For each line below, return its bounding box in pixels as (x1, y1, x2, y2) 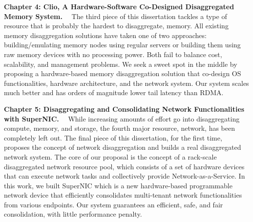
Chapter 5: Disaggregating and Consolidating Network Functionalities (4, 103, 245, 114)
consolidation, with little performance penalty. (4, 209, 142, 219)
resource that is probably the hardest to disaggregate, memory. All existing (4, 20, 229, 31)
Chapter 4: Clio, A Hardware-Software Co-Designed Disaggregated (4, 1, 234, 11)
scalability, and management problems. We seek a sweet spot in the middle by (4, 59, 237, 69)
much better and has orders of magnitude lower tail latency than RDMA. (4, 87, 224, 98)
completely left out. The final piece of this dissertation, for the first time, (4, 132, 222, 142)
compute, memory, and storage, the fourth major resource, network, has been (4, 123, 235, 133)
